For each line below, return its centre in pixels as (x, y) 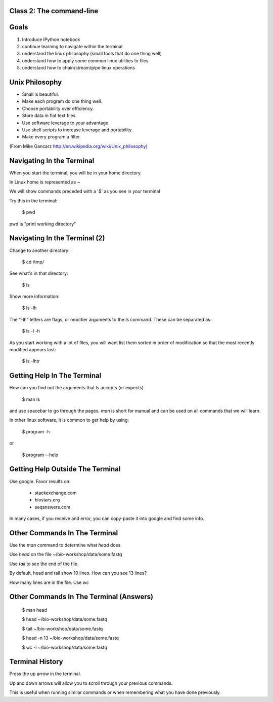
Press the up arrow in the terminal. (45, 674)
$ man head (35, 610)
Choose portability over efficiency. (58, 108)
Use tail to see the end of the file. (44, 564)
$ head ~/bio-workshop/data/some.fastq (64, 619)
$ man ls (31, 399)
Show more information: (34, 297)
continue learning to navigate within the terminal (72, 46)
